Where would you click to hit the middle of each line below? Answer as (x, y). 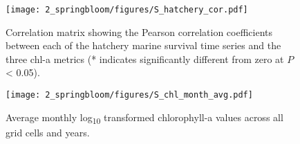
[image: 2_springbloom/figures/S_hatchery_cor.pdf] (127, 10)
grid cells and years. (48, 132)
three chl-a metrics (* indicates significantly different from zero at (145, 58)
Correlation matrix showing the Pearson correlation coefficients (139, 31)
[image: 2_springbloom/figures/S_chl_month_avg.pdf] (129, 95)
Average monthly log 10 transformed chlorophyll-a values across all (144, 118)
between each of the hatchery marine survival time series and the (143, 45)
